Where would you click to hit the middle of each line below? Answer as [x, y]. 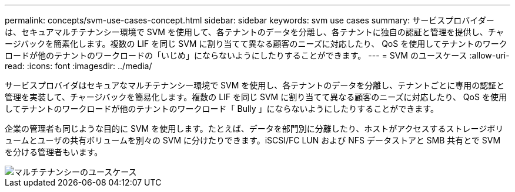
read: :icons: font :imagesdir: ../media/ [78, 66]
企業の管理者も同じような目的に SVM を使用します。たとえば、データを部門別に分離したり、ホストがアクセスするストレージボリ [254, 128]
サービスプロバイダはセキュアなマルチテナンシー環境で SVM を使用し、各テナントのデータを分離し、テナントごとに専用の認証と [255, 85]
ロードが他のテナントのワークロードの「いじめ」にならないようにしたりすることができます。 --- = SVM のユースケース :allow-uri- [257, 55]
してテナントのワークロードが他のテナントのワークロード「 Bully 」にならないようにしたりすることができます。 [222, 109]
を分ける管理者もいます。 [54, 152]
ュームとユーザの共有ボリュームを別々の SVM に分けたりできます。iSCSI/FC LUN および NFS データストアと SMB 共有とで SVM [253, 140]
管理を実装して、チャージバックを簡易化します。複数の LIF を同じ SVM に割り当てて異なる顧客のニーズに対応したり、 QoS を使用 [256, 97]
